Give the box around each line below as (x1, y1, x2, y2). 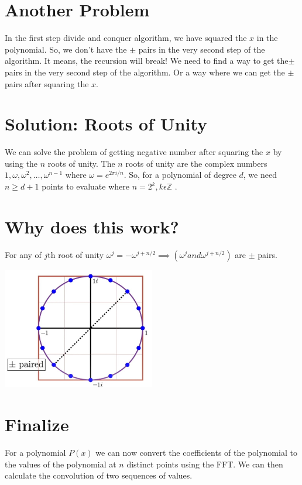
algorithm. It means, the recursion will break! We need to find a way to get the (5, 54, 289, 67)
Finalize (5, 412, 69, 436)
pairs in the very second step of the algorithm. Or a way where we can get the (5, 66, 285, 78)
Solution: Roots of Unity (5, 112, 207, 136)
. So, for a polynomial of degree (123, 168, 236, 181)
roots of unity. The (47, 157, 115, 169)
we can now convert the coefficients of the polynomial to (95, 446, 297, 459)
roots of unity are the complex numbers (125, 157, 267, 169)
